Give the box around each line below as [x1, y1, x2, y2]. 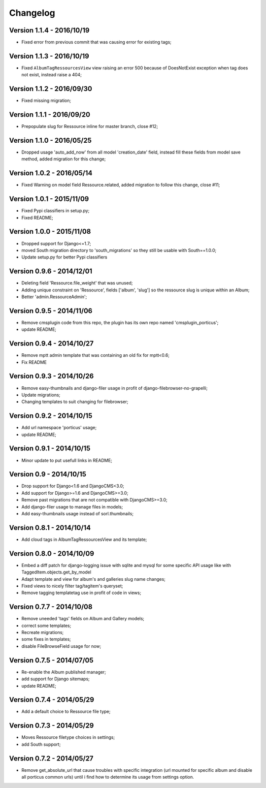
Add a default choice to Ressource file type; [21, 709, 111, 715]
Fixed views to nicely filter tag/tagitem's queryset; [21, 583, 123, 589]
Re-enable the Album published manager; [21, 669, 106, 675]
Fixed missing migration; [21, 97, 71, 103]
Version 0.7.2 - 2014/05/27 [9, 754, 94, 762]
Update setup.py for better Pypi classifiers [21, 254, 108, 260]
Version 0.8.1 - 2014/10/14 [9, 523, 91, 532]
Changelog [9, 7, 55, 18]
